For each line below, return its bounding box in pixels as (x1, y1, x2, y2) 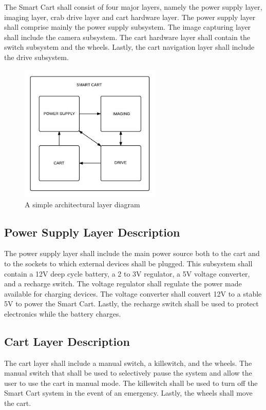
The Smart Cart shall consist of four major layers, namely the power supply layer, (4, 2, 262, 12)
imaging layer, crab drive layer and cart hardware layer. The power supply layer (4, 11, 256, 22)
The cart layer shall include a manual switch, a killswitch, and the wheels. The (4, 357, 252, 368)
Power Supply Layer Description (4, 224, 180, 240)
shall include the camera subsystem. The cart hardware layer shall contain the (4, 31, 250, 42)
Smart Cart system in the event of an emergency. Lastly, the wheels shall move (4, 387, 253, 398)
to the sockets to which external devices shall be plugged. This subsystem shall (4, 258, 253, 268)
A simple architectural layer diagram (25, 199, 140, 209)
